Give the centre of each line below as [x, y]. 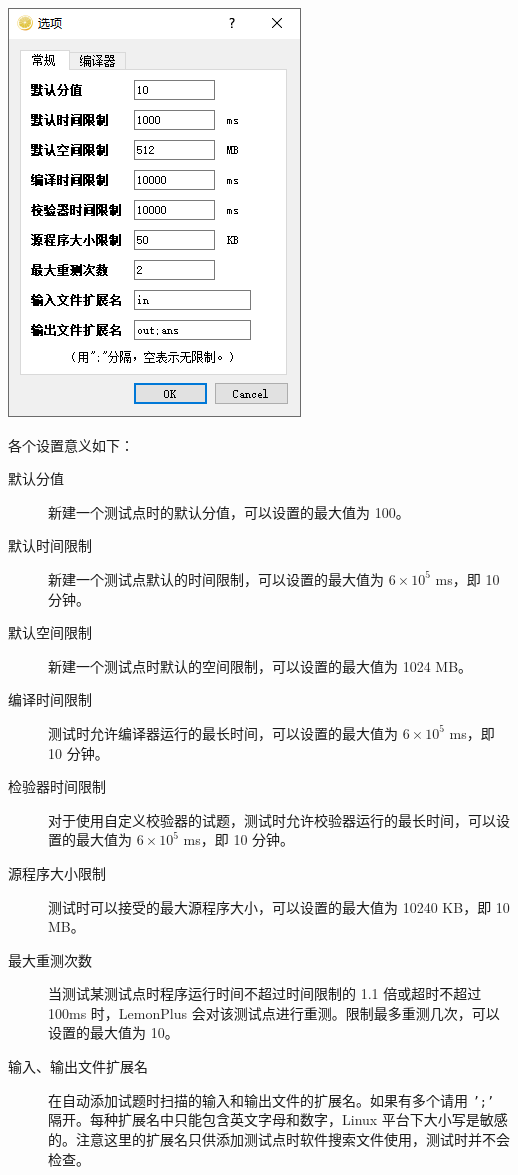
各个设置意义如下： [71, 444]
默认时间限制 [50, 545]
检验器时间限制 [57, 786]
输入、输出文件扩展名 [78, 1066]
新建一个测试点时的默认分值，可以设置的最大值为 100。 [229, 511]
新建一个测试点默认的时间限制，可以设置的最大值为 [216, 578]
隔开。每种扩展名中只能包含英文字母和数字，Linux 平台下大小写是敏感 [278, 1119]
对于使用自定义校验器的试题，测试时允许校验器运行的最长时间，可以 [272, 819]
